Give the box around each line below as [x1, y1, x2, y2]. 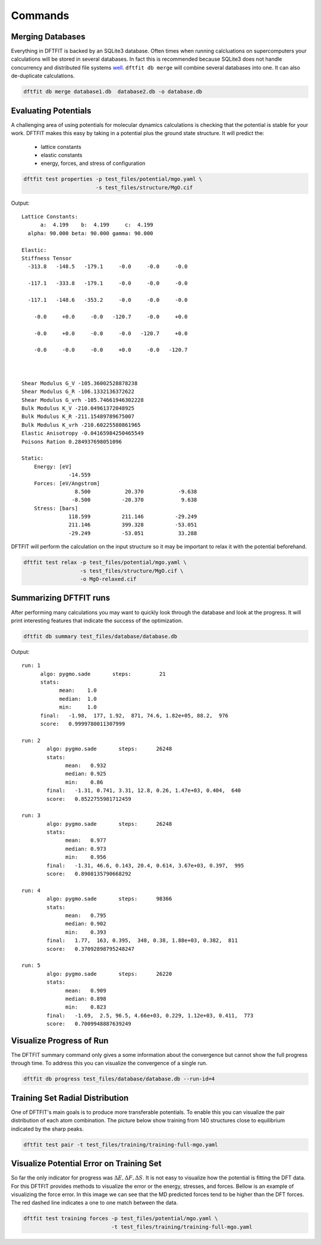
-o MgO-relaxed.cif [80, 576, 137, 583]
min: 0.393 [65, 929, 106, 935]
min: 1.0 [59, 704, 97, 711]
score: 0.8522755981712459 [46, 795, 132, 802]
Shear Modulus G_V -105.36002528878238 [21, 380, 138, 386]
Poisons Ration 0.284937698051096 [21, 438, 122, 445]
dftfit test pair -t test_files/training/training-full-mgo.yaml [23, 1141, 218, 1148]
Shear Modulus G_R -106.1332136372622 [21, 388, 135, 395]
